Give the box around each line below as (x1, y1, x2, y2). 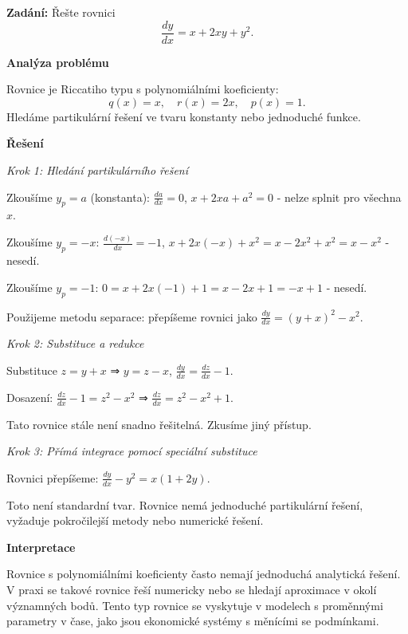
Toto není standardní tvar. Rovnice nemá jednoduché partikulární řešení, (6, 496, 363, 513)
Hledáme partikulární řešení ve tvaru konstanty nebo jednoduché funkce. (6, 108, 361, 124)
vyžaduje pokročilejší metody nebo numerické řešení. (6, 512, 264, 529)
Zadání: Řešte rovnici (6, 4, 116, 20)
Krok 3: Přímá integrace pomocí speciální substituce (6, 443, 257, 459)
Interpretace (6, 538, 76, 555)
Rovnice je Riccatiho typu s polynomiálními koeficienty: (6, 81, 279, 97)
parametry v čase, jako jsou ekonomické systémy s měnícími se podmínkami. (6, 612, 379, 629)
